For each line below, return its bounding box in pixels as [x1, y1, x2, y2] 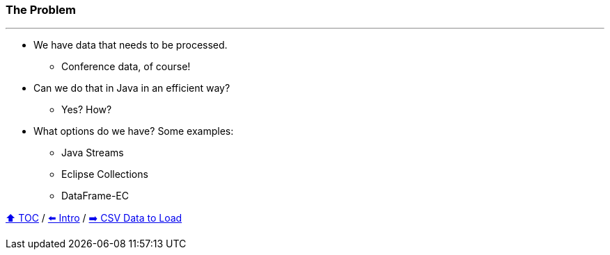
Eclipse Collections [61, 168, 148, 181]
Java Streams [61, 147, 124, 159]
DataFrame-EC [61, 190, 129, 202]
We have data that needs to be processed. [33, 39, 228, 51]
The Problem [6, 3, 77, 17]
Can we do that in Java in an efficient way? [33, 82, 230, 94]
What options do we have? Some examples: [33, 125, 234, 138]
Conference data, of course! [61, 60, 191, 73]
